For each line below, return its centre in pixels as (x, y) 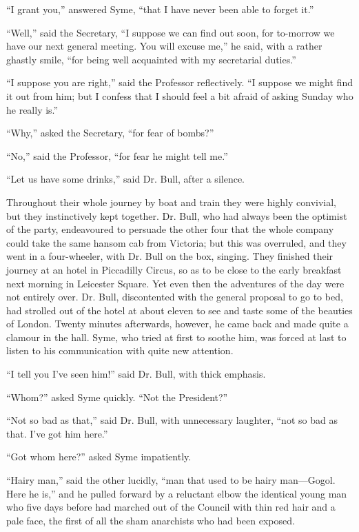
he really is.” (32, 109)
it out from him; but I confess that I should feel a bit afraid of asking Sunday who (180, 95)
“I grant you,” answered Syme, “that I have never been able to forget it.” (160, 9)
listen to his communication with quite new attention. (120, 350)
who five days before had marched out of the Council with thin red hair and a (171, 507)
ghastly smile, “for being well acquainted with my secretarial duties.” (151, 59)
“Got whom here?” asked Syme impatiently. (99, 457)
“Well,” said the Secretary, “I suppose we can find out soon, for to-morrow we (171, 32)
